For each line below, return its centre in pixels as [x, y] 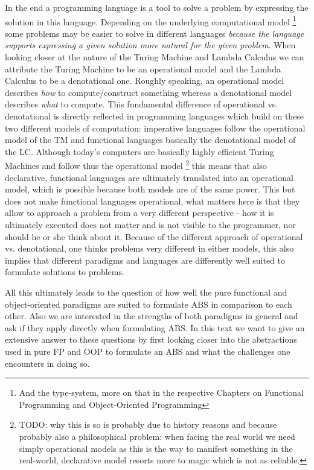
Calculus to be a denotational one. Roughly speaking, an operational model [145, 81]
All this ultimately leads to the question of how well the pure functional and [146, 292]
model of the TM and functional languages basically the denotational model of [150, 140]
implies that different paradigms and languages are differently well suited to [145, 260]
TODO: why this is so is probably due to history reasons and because [148, 424]
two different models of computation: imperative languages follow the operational [155, 128]
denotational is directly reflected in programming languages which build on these [155, 116]
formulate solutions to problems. [65, 272]
